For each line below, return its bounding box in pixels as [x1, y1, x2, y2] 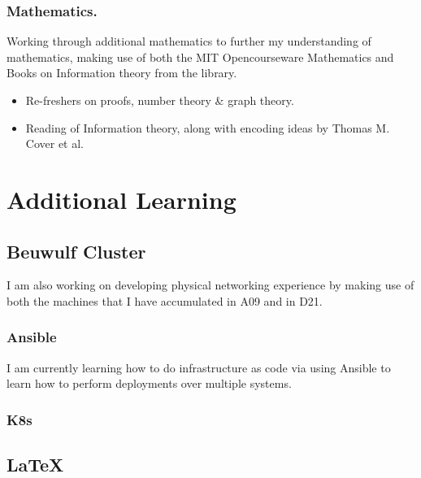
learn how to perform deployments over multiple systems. [7, 375, 292, 392]
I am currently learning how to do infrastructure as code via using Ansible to [7, 358, 391, 376]
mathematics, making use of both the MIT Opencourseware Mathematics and [7, 48, 394, 65]
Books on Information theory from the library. [7, 64, 237, 81]
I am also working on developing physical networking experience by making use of [7, 276, 414, 293]
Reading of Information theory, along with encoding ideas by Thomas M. [25, 119, 390, 136]
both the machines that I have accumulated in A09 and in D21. [7, 292, 323, 309]
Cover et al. [25, 135, 84, 152]
